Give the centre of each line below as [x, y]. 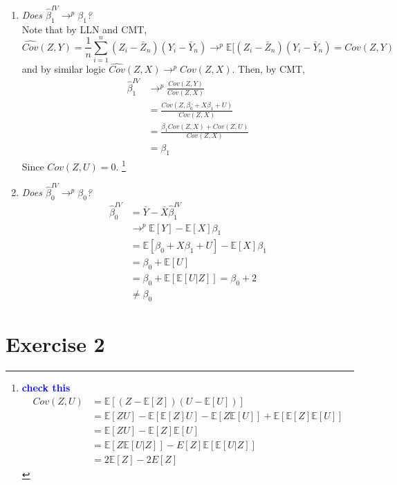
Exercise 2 [55, 344]
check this [46, 387]
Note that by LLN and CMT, [84, 29]
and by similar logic [64, 69]
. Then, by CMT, [268, 69]
